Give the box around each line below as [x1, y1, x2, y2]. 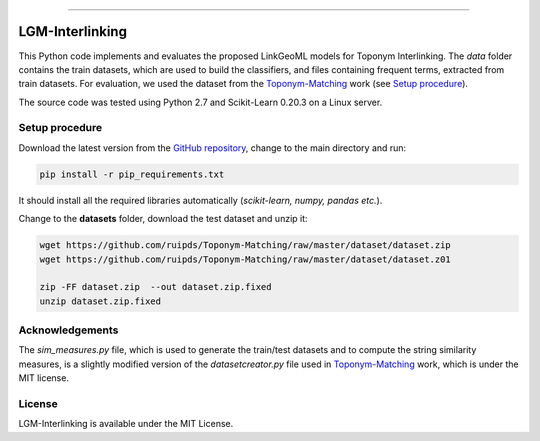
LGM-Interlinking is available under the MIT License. [18, 418, 234, 430]
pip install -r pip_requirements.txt [39, 168, 225, 180]
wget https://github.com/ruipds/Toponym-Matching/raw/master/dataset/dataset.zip [39, 240, 452, 251]
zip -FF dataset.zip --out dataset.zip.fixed [39, 281, 272, 293]
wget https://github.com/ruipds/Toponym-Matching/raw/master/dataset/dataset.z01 [39, 253, 452, 265]
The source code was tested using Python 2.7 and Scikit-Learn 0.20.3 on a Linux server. [18, 96, 383, 108]
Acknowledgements [18, 323, 119, 337]
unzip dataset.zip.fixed [39, 295, 162, 307]
